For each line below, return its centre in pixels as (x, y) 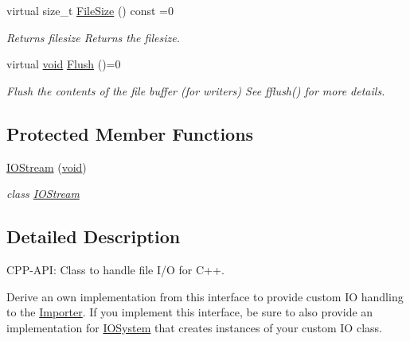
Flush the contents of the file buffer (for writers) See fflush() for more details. (196, 90)
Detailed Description (94, 236)
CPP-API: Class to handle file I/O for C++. (115, 269)
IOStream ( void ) (47, 167)
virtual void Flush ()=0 (64, 64)
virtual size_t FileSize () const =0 (90, 10)
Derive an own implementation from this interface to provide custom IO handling (205, 296)
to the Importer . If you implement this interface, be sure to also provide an (190, 312)
